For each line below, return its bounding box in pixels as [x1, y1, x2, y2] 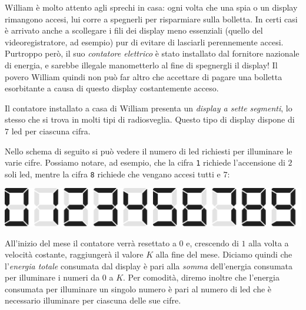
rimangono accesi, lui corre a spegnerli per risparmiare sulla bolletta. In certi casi [5, 12, 298, 25]
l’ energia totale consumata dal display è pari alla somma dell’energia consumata [5, 259, 292, 272]
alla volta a [248, 236, 289, 249]
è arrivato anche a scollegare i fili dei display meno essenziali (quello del [5, 24, 263, 37]
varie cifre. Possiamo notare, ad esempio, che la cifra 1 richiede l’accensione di [5, 156, 285, 169]
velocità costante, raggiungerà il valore [5, 248, 144, 260]
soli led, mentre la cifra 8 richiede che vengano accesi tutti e [5, 167, 221, 180]
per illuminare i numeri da [5, 271, 100, 283]
